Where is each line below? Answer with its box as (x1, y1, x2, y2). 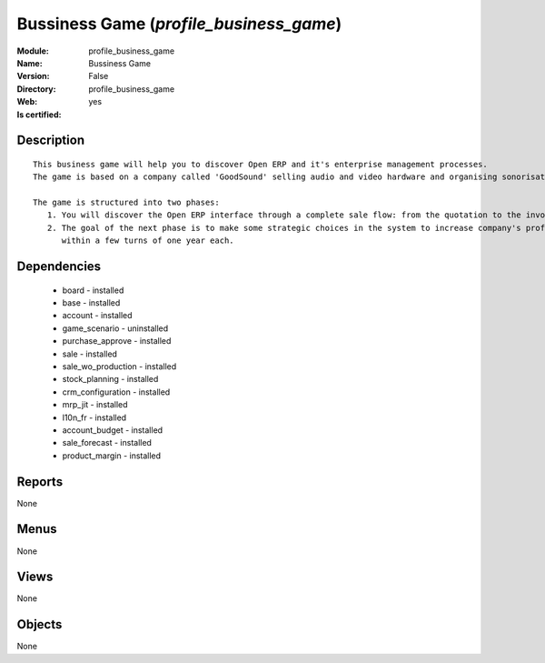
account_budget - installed (62, 424, 163, 436)
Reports (16, 474, 64, 489)
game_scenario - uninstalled (62, 323, 169, 334)
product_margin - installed (62, 450, 162, 461)
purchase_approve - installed (62, 336, 172, 347)
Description (16, 133, 85, 148)
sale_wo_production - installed (62, 361, 177, 372)
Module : (16, 45, 49, 56)
